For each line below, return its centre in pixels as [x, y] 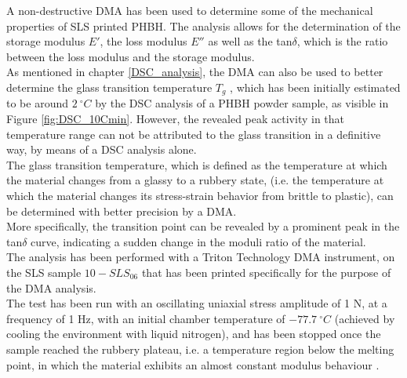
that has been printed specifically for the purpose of [266, 272]
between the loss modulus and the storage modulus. [131, 56]
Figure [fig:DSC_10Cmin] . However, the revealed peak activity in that [176, 119]
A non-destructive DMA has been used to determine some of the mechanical [190, 10]
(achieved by [365, 318]
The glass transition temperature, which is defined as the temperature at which [197, 164]
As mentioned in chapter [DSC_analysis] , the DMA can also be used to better [195, 72]
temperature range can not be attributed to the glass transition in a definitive [194, 134]
